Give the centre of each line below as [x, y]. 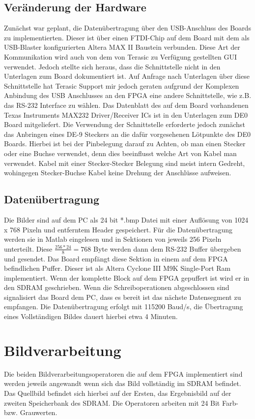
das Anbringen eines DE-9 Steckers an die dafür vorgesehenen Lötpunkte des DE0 [127, 134]
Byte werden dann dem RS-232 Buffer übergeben [167, 248]
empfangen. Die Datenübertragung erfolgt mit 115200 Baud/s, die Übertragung [124, 306]
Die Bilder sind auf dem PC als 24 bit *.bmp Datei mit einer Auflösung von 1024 [126, 219]
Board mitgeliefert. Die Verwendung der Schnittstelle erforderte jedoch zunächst [125, 124]
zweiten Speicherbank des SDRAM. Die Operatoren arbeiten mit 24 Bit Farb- [121, 403]
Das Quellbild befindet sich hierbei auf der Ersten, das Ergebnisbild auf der [118, 393]
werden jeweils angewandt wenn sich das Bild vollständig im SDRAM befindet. [123, 383]
